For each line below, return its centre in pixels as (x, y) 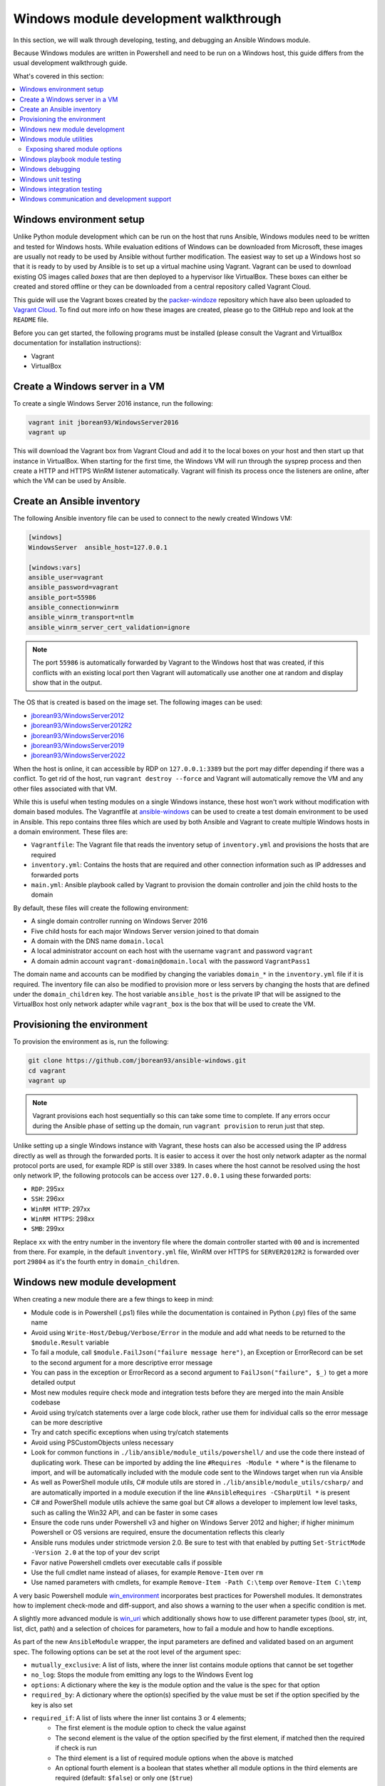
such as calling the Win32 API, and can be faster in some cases (124, 1512)
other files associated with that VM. (65, 789)
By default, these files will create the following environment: (101, 908)
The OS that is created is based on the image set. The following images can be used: (138, 702)
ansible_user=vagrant (66, 577)
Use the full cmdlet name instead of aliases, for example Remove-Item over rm (147, 1572)
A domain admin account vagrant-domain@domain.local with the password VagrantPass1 (170, 961)
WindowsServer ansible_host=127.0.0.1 (98, 547)
